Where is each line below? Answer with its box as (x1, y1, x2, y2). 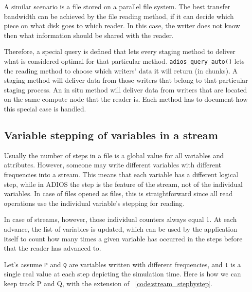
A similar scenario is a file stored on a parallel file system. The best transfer (4, 1, 231, 11)
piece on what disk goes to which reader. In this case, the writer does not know (4, 20, 240, 31)
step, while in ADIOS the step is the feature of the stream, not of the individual (4, 179, 243, 189)
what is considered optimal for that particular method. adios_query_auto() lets (4, 55, 245, 66)
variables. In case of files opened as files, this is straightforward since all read (4, 188, 233, 199)
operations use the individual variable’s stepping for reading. (4, 198, 184, 208)
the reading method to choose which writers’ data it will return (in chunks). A (4, 65, 238, 75)
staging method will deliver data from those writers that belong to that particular (4, 75, 248, 85)
